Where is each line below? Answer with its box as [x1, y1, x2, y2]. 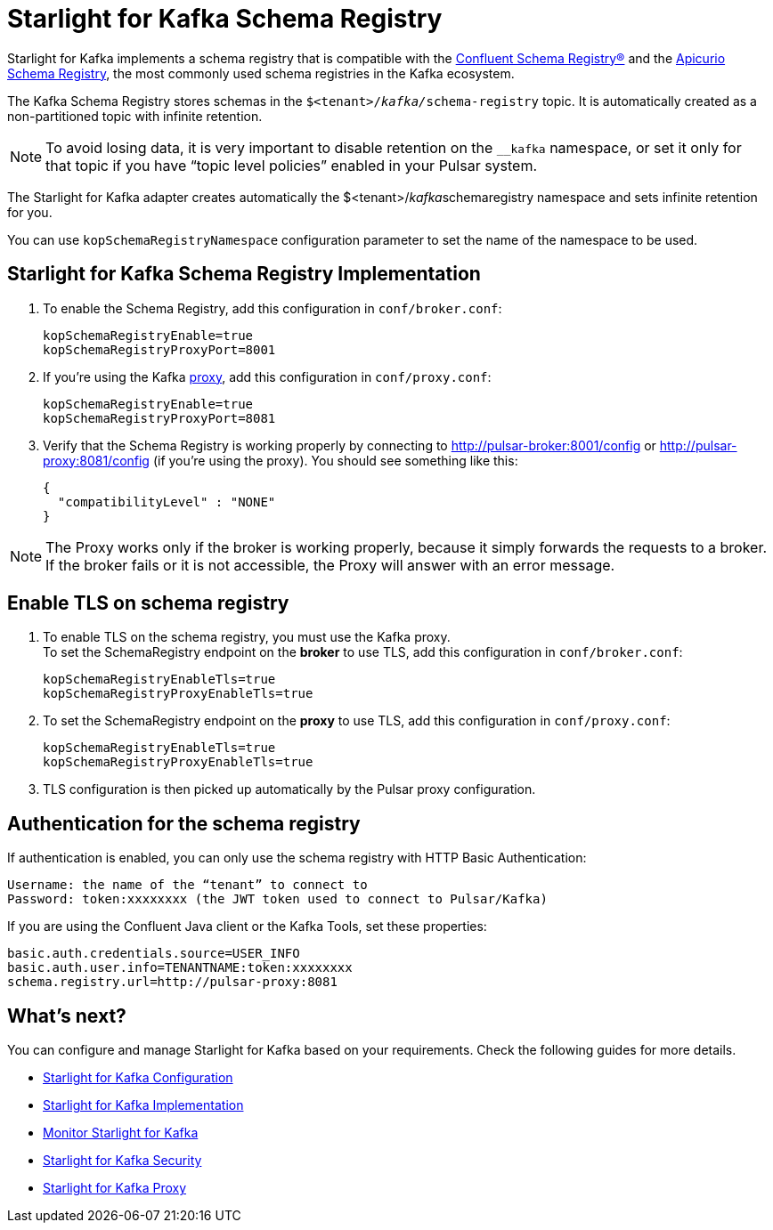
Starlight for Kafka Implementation [43, 1097, 244, 1113]
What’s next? [7, 1004, 126, 1027]
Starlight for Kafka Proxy [43, 1180, 187, 1196]
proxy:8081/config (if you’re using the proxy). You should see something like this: [43, 452, 518, 468]
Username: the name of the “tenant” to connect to [7, 878, 368, 893]
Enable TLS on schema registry [7, 592, 289, 615]
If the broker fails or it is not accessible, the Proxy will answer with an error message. [45, 555, 615, 574]
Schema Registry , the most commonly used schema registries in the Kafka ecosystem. [7, 65, 515, 81]
